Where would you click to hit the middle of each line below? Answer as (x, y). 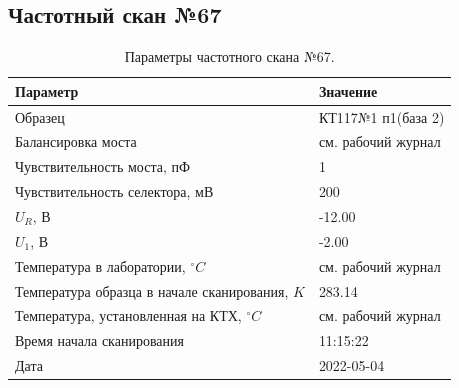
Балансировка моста (76, 141)
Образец (40, 116)
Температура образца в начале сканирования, (152, 290)
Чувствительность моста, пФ (103, 166)
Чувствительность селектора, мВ (114, 191)
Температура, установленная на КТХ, (128, 315)
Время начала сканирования (99, 340)
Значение (348, 90)
